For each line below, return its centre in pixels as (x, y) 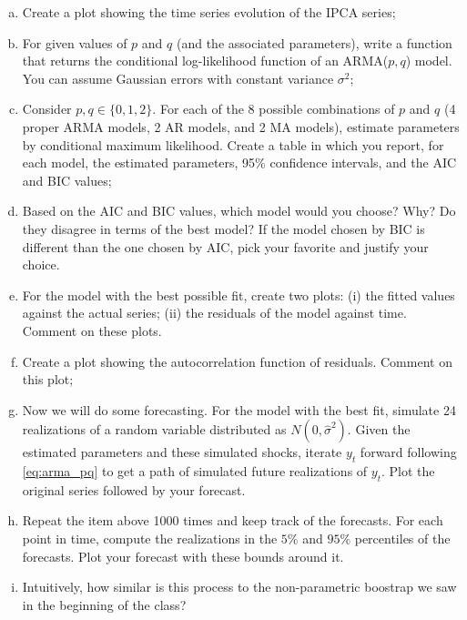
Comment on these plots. (92, 330)
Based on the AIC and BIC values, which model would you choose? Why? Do (239, 211)
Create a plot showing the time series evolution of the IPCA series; (209, 12)
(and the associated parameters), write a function (314, 42)
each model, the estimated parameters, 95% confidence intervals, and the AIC (239, 163)
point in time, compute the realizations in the (150, 539)
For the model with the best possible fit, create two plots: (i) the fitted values (239, 295)
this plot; (48, 379)
